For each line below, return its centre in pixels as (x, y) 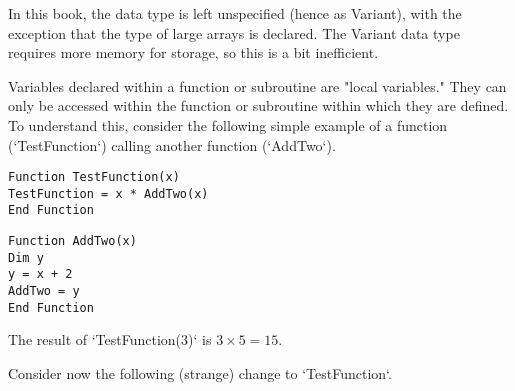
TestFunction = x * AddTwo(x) (108, 193)
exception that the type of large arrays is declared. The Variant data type (234, 32)
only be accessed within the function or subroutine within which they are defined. (258, 105)
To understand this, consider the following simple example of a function (228, 124)
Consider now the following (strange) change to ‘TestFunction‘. (200, 373)
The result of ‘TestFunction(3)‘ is (110, 339)
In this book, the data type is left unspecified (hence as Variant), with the (235, 13)
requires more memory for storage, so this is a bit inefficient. (193, 52)
